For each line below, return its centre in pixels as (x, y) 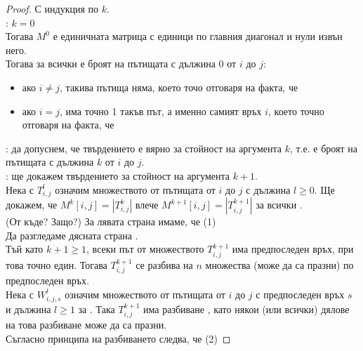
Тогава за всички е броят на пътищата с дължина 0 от (121, 64)
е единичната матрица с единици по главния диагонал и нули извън (198, 36)
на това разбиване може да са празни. (86, 325)
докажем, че (32, 205)
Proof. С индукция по (52, 8)
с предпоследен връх (300, 294)
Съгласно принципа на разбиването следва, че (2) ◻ (118, 338)
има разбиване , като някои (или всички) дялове (246, 309)
